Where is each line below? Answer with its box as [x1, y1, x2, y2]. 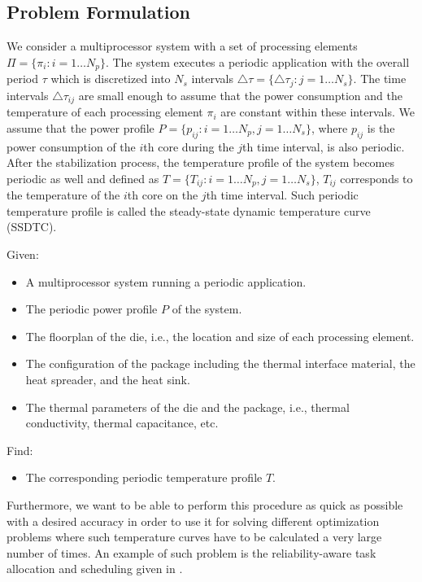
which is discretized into [50, 70, 171, 87]
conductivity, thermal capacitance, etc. [25, 414, 219, 431]
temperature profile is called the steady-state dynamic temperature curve [7, 202, 371, 219]
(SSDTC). [7, 218, 57, 235]
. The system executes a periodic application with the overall [105, 53, 410, 70]
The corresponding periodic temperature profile [25, 469, 263, 486]
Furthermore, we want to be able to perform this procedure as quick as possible [7, 496, 403, 513]
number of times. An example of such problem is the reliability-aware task [7, 544, 376, 561]
